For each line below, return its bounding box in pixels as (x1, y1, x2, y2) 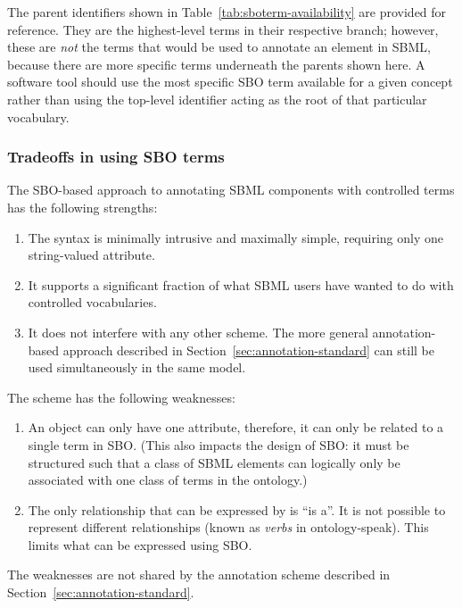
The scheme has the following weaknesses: (7, 387, 235, 406)
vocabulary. (7, 107, 70, 126)
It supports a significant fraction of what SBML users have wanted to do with (28, 275, 454, 294)
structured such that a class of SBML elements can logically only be (28, 453, 400, 471)
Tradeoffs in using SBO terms (7, 146, 225, 168)
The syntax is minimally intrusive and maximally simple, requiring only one (28, 228, 443, 246)
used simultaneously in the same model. (28, 358, 246, 377)
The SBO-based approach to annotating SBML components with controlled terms (7, 180, 455, 199)
